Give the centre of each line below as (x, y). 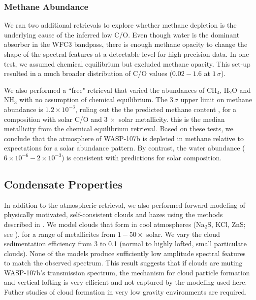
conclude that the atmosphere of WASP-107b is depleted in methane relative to (124, 138)
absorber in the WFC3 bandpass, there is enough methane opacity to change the (126, 44)
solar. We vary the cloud (183, 234)
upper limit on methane (216, 99)
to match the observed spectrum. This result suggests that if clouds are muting (123, 263)
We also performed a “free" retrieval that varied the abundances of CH (111, 90)
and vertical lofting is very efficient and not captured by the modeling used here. (126, 282)
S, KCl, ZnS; (226, 224)
